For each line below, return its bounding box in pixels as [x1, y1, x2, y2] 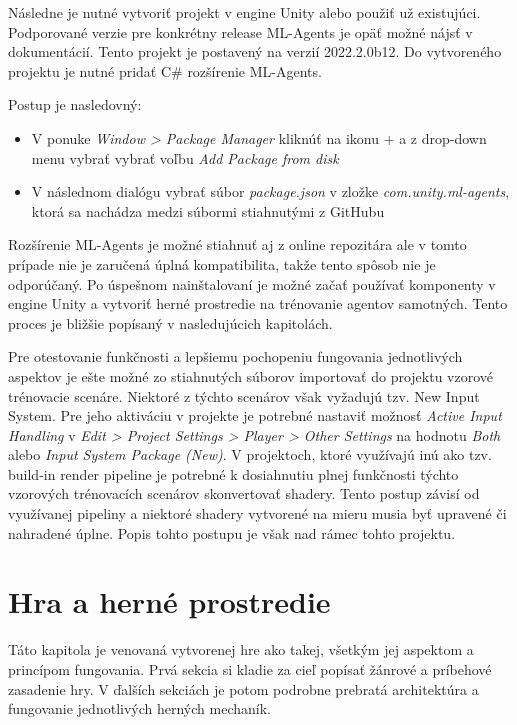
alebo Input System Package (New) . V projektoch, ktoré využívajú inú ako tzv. [8, 444, 492, 465]
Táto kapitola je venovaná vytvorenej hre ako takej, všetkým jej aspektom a [8, 639, 474, 660]
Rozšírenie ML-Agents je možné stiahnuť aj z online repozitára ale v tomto [8, 234, 467, 255]
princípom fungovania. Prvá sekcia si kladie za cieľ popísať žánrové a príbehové [8, 658, 492, 679]
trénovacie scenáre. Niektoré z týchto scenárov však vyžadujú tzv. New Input [8, 385, 480, 406]
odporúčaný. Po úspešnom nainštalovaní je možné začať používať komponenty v [8, 273, 496, 294]
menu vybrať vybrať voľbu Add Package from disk [31, 147, 339, 168]
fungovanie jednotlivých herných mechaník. [8, 698, 271, 719]
